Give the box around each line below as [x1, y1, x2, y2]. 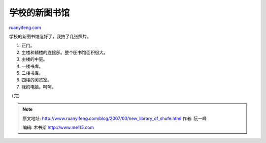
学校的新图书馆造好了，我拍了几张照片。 [9, 33, 91, 39]
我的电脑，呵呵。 [21, 84, 56, 89]
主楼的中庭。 [21, 57, 48, 62]
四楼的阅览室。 [21, 77, 52, 83]
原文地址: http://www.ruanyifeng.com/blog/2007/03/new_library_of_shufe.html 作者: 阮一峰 [22, 115, 207, 121]
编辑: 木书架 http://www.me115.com [22, 124, 94, 130]
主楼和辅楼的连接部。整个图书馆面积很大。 [21, 49, 108, 55]
